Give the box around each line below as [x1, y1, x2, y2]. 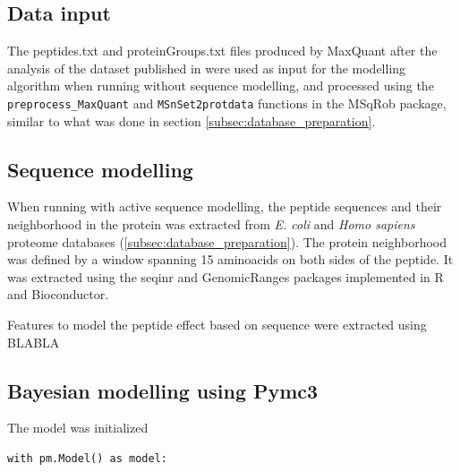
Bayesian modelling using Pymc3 [7, 376, 319, 404]
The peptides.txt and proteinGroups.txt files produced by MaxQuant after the [7, 41, 438, 60]
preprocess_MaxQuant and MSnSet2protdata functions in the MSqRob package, [7, 93, 447, 112]
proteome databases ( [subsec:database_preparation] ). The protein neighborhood [7, 232, 447, 251]
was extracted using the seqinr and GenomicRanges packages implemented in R [7, 267, 444, 286]
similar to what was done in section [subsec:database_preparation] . [7, 111, 376, 130]
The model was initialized [7, 418, 149, 437]
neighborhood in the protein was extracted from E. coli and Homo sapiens [7, 215, 415, 234]
